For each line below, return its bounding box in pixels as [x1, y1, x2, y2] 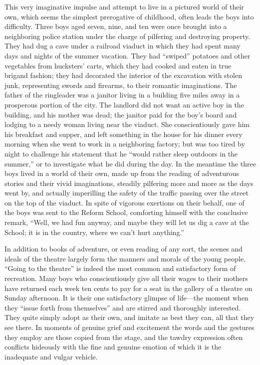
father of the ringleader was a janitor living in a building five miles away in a [4, 89, 240, 100]
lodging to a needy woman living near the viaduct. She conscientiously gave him [4, 119, 250, 129]
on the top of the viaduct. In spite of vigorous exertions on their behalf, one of [4, 197, 245, 207]
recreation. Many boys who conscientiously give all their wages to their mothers [4, 273, 248, 283]
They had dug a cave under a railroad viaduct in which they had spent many [4, 40, 241, 51]
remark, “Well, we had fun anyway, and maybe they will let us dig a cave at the [4, 217, 249, 227]
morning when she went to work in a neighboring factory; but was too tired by [4, 138, 245, 149]
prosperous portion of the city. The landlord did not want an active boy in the [4, 99, 244, 109]
